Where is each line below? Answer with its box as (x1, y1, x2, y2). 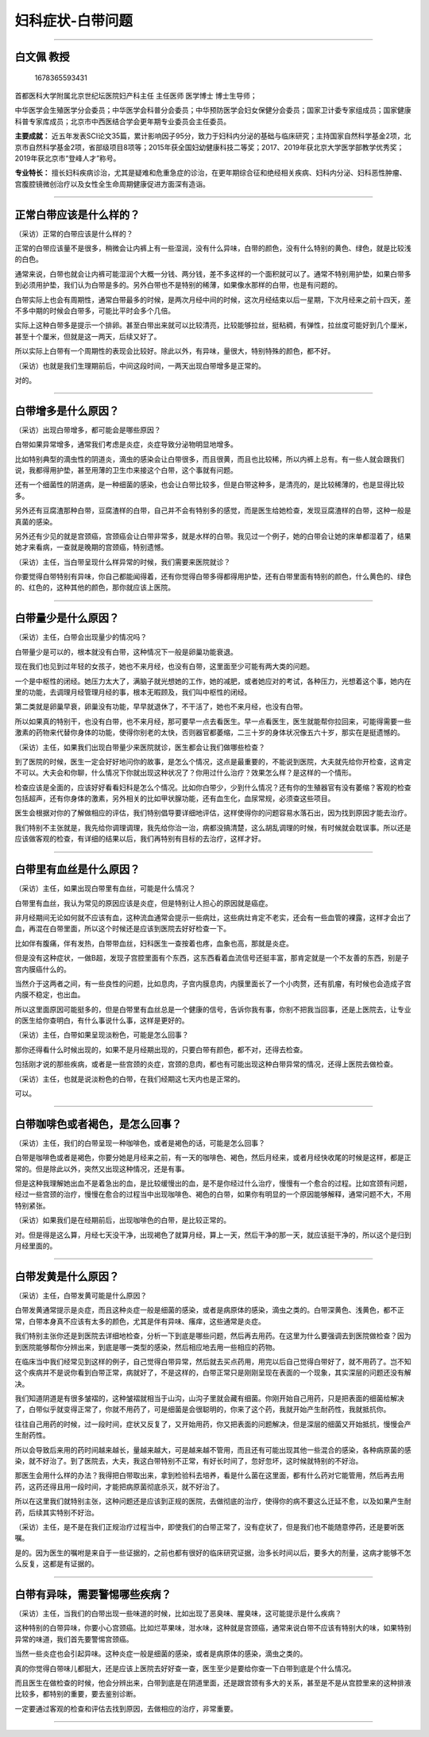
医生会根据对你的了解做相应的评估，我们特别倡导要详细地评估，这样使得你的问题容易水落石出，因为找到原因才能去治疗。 (14, 808, 412, 818)
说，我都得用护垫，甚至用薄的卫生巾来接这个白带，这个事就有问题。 (14, 465, 238, 474)
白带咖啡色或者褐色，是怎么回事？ (14, 1117, 182, 1131)
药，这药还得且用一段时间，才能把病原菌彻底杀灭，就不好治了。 (14, 1482, 224, 1491)
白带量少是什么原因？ (14, 612, 119, 625)
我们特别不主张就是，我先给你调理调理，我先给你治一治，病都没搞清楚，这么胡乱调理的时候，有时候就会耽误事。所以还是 (14, 822, 412, 832)
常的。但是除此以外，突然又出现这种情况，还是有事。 (14, 1164, 189, 1174)
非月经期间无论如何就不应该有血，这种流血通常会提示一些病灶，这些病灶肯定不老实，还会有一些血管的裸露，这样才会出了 (14, 912, 412, 922)
